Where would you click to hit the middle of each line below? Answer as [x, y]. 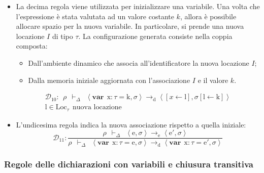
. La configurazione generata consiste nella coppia [155, 36]
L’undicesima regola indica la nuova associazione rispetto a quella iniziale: [131, 124]
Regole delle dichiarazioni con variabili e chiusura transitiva [129, 164]
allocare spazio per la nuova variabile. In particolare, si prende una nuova [130, 26]
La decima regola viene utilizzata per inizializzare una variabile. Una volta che [138, 6]
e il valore [213, 80]
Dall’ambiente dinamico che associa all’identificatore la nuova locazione [139, 62]
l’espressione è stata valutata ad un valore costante [95, 16]
